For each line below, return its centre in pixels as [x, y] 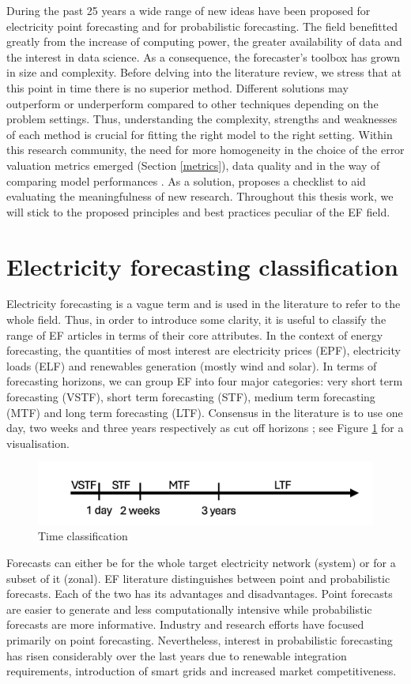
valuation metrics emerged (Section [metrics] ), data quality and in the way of [193, 165]
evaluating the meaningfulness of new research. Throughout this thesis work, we [200, 196]
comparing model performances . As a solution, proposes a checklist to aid [186, 180]
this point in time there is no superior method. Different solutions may [177, 87]
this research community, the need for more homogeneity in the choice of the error [205, 150]
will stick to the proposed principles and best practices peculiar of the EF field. [198, 211]
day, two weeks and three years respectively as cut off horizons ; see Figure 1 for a [205, 428]
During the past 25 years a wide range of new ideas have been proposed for [189, 10]
